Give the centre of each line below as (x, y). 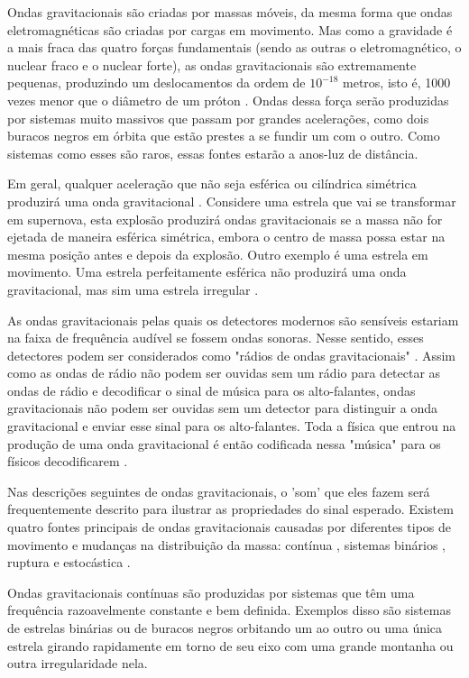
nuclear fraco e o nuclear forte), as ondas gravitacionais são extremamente (212, 64)
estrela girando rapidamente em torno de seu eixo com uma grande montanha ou (230, 645)
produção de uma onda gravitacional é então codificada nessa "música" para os (224, 443)
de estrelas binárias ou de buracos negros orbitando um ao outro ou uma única (225, 628)
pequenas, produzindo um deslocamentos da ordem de (156, 82)
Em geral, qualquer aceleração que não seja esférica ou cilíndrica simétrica (212, 183)
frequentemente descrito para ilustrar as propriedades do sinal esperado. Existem (230, 509)
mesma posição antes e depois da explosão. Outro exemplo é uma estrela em (218, 254)
